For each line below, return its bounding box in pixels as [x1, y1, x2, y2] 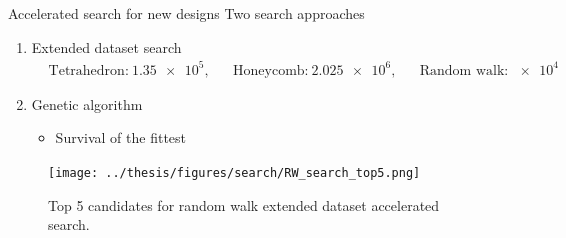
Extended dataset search [31, 36, 182, 57]
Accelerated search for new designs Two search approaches [8, 3, 365, 23]
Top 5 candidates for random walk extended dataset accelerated [48, 194, 440, 215]
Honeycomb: [233, 63, 309, 78]
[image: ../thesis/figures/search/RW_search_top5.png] [48, 165, 421, 180]
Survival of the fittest [55, 127, 187, 148]
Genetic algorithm [31, 93, 143, 114]
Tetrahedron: [48, 63, 129, 78]
